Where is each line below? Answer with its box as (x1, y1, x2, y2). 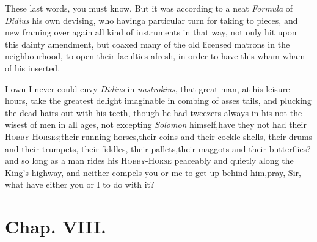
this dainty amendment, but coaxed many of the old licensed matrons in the (5, 37, 290, 50)
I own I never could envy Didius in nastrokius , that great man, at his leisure (5, 82, 290, 95)
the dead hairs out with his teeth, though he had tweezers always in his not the (5, 106, 302, 119)
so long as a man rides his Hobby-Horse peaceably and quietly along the (21, 154, 294, 167)
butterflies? (269, 142, 311, 155)
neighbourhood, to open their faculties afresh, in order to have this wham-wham (5, 50, 305, 62)
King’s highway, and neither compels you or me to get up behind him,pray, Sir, (5, 166, 301, 178)
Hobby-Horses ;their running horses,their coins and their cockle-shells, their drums (5, 130, 313, 142)
